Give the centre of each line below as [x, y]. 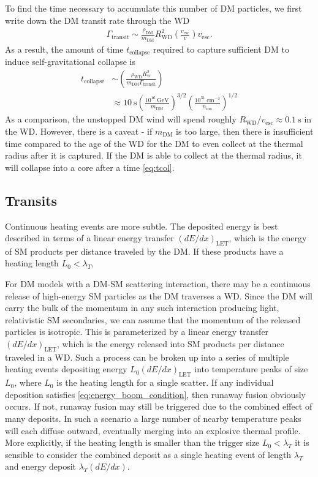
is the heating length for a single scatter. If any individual [165, 382]
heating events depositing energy [66, 369]
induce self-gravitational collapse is [70, 62]
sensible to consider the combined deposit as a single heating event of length [148, 454]
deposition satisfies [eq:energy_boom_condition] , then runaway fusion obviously [156, 394]
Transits [31, 200]
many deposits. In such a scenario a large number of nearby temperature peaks [153, 419]
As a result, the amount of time [64, 49]
